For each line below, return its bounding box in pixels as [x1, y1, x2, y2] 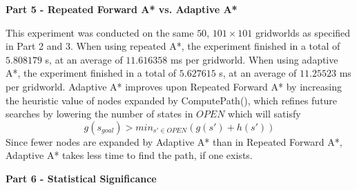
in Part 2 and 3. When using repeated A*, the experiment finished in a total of [6, 39, 340, 53]
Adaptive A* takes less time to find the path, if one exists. [6, 148, 253, 162]
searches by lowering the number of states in [6, 106, 193, 121]
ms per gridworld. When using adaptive [170, 52, 338, 66]
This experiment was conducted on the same [6, 25, 194, 39]
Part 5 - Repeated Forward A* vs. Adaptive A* [6, 2, 238, 16]
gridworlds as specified [255, 25, 351, 39]
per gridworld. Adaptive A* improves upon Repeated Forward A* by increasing [6, 79, 342, 93]
